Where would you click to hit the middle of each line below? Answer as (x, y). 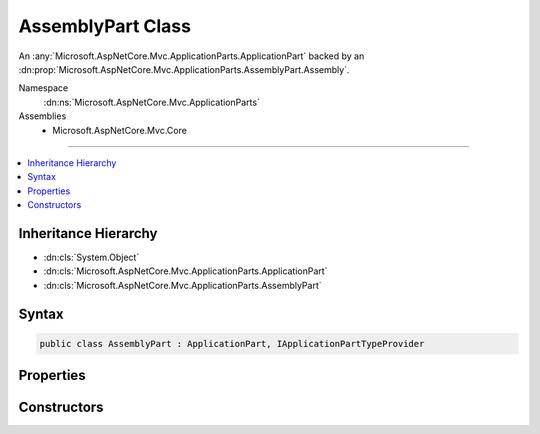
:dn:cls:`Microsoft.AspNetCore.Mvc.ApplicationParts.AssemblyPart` (182, 285)
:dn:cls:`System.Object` (91, 257)
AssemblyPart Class (105, 26)
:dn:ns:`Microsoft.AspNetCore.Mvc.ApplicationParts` (151, 102)
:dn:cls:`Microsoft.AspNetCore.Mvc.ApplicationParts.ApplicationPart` (185, 271)
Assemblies (42, 116)
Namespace (43, 88)
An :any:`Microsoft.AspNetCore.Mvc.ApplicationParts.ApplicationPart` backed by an (191, 56)
